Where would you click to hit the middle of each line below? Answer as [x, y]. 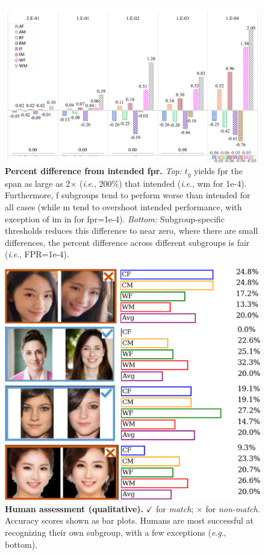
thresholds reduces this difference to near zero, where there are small [132, 230]
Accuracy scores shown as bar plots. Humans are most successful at [129, 520]
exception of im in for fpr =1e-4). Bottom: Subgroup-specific [115, 218]
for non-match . [233, 508]
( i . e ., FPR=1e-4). [37, 254]
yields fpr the [218, 171]
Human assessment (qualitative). [74, 508]
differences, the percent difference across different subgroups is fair [127, 242]
